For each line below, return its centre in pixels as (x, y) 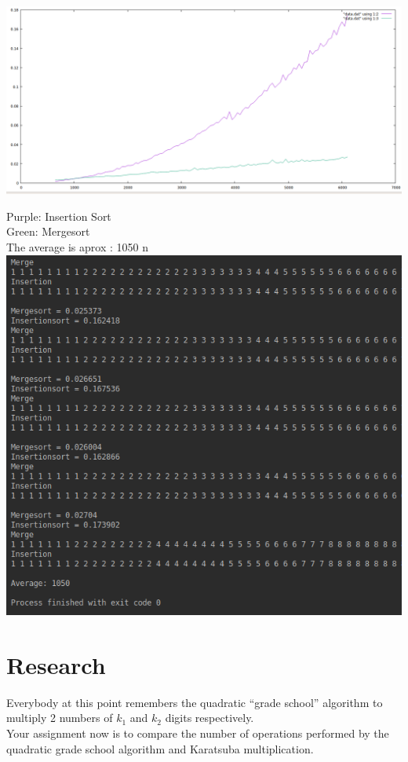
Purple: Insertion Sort (59, 216)
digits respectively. (209, 718)
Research (56, 664)
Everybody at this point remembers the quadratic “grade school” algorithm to (195, 702)
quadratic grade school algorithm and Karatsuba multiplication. (160, 748)
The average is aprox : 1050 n (77, 246)
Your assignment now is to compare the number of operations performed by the (198, 733)
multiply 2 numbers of (60, 718)
